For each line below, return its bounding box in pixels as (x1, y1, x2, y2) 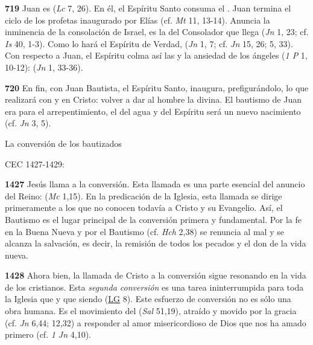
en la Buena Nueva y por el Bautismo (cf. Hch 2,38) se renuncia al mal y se (5, 225, 284, 237)
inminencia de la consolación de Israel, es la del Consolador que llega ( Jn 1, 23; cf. (5, 25, 309, 38)
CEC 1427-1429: (5, 157, 65, 170)
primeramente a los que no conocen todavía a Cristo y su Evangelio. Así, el (5, 201, 283, 214)
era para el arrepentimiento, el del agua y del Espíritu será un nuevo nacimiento (5, 105, 301, 117)
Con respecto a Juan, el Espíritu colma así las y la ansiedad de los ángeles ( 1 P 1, (5, 49, 308, 62)
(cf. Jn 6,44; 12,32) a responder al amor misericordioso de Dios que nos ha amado (5, 316, 306, 329)
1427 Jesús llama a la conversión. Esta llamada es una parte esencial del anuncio (5, 178, 305, 190)
